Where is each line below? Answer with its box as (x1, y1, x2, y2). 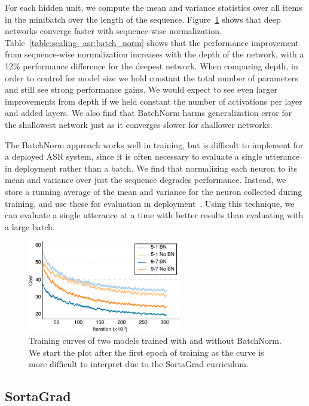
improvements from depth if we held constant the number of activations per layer (5, 94, 302, 107)
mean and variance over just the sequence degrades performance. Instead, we (5, 173, 286, 186)
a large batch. (5, 220, 55, 233)
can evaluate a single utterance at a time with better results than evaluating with (5, 209, 304, 221)
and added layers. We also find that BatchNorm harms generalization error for (5, 106, 292, 119)
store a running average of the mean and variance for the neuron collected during (5, 185, 302, 197)
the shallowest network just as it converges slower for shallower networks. (5, 118, 273, 130)
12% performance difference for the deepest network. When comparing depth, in (5, 59, 298, 72)
